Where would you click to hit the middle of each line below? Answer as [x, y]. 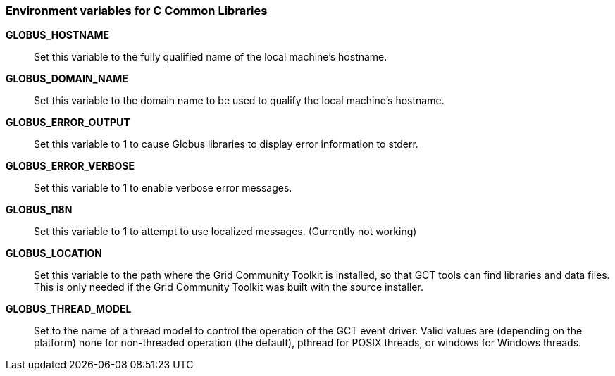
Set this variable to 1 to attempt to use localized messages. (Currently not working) [225, 232]
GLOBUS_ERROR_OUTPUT [68, 123]
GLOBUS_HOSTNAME [57, 35]
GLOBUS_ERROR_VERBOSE [70, 166]
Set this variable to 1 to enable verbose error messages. [163, 188]
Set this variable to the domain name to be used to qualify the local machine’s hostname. [239, 101]
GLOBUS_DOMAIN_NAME [67, 79]
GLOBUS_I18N [39, 210]
